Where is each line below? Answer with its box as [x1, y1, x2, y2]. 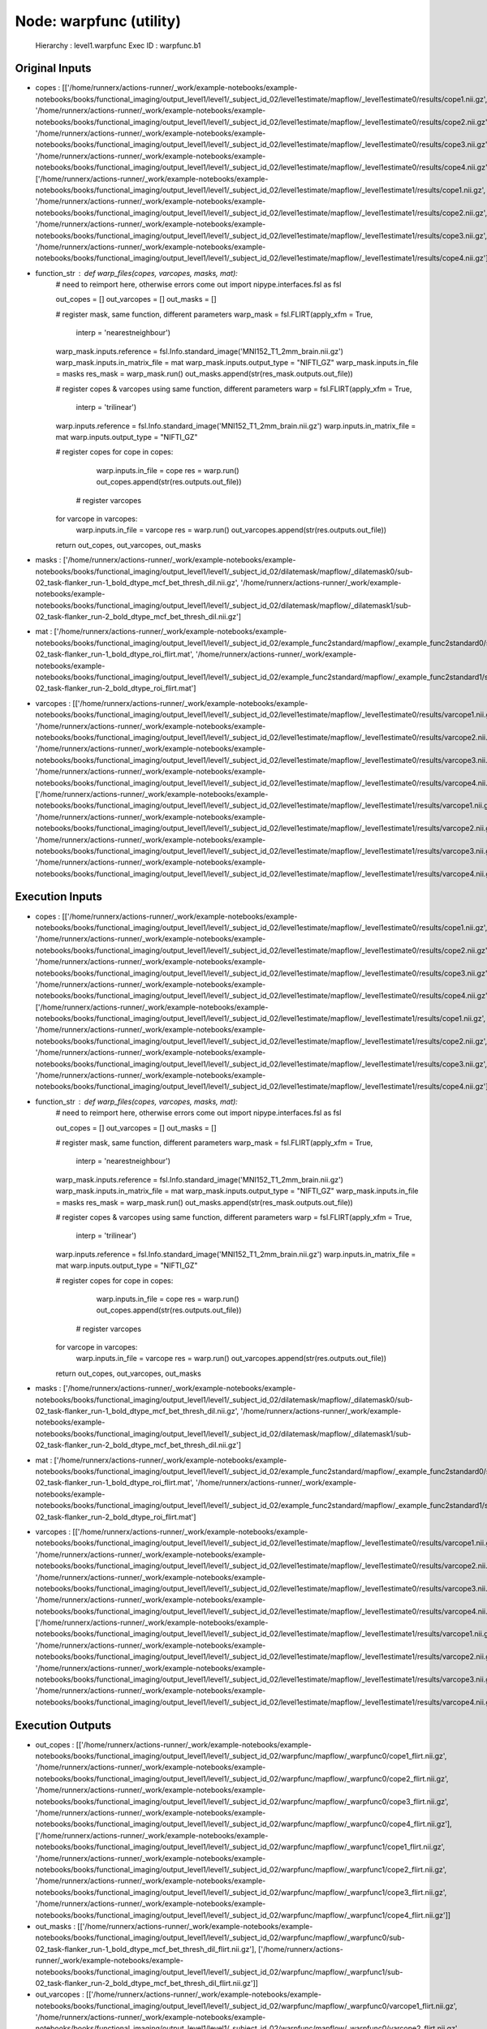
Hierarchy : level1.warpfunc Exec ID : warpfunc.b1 [35, 41, 201, 50]
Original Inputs [15, 62, 92, 75]
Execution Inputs [15, 890, 103, 904]
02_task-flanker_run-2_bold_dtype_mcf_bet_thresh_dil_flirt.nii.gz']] [35, 1978, 259, 1988]
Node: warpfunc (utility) [15, 12, 182, 30]
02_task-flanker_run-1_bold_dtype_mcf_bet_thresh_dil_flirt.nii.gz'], [35, 1944, 257, 1954]
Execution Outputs [15, 1718, 112, 1732]
